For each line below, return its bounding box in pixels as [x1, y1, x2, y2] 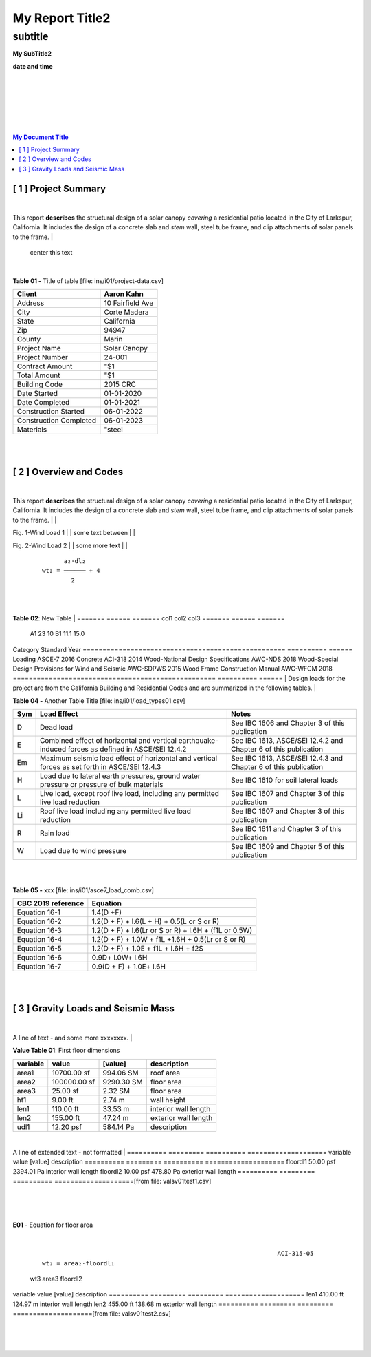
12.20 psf [52, 1122, 82, 1132]
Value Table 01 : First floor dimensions [12, 1046, 120, 1055]
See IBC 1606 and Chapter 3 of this [230, 718, 345, 728]
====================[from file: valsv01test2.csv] [12, 1309, 171, 1318]
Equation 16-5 [16, 944, 62, 954]
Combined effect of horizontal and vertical [39, 736, 177, 746]
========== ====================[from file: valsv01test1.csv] [12, 1177, 212, 1186]
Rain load [39, 828, 70, 838]
